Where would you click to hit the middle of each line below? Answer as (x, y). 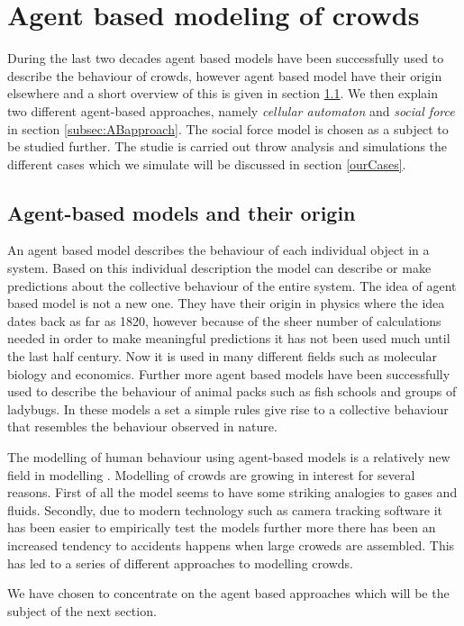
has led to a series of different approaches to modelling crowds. (180, 562)
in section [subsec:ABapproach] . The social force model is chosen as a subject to (228, 128)
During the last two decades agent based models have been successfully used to (226, 58)
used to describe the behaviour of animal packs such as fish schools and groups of (232, 391)
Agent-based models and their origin (182, 212)
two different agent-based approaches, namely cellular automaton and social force (231, 110)
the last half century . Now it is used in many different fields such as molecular (222, 356)
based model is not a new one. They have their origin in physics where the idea (226, 303)
